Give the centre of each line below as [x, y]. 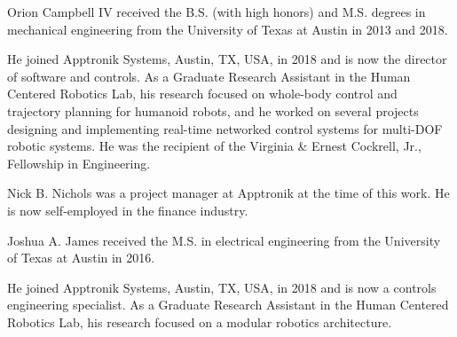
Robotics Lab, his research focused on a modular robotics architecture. [200, 321]
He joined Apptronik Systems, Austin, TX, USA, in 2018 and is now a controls [222, 287]
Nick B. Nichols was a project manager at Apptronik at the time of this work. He [228, 193]
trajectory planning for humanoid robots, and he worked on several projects [213, 110]
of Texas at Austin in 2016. [81, 258]
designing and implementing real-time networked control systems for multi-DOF [225, 128]
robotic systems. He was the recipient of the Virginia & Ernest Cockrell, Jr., [214, 146]
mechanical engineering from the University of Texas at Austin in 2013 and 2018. [228, 29]
